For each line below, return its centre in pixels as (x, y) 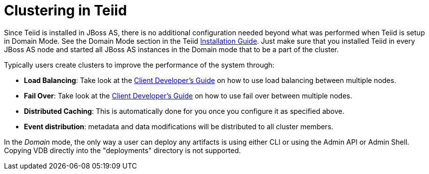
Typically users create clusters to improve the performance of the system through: (139, 65)
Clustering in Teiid (66, 10)
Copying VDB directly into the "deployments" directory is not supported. (123, 150)
